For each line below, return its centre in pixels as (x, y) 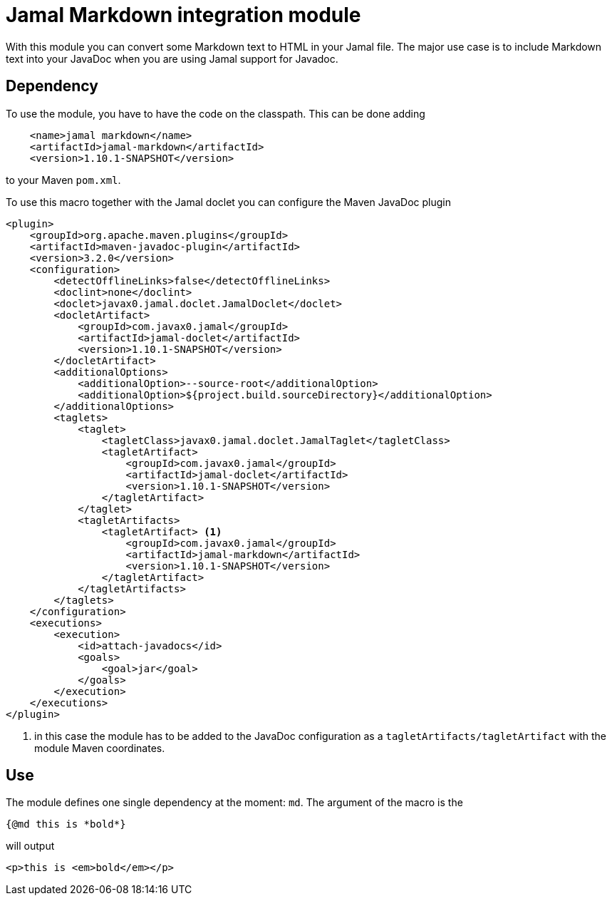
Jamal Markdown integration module (183, 15)
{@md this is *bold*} (66, 824)
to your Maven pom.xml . (63, 180)
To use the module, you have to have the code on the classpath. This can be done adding (216, 113)
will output (30, 846)
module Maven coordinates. (100, 748)
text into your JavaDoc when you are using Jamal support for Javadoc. (172, 58)
